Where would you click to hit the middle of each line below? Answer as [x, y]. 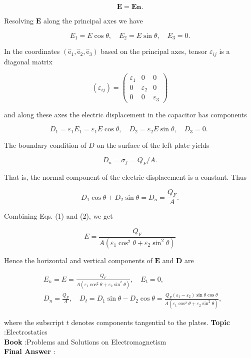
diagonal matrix [28, 61]
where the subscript [34, 322]
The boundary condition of [45, 145]
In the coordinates [32, 51]
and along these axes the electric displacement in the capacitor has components [125, 114]
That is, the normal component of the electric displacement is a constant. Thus [125, 177]
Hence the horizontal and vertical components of [78, 260]
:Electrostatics [26, 332]
